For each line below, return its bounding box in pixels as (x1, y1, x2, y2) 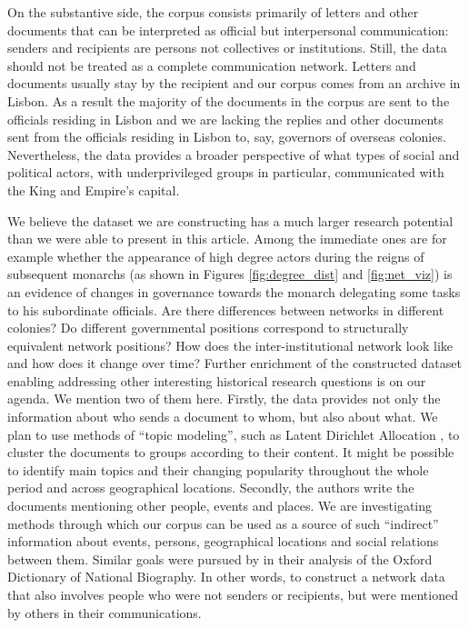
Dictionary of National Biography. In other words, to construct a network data (7, 567, 445, 586)
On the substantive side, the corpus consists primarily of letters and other (7, 3, 419, 21)
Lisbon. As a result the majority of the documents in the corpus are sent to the (7, 91, 450, 110)
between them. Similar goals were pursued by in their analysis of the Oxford (7, 549, 433, 568)
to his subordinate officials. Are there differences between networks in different (7, 300, 444, 319)
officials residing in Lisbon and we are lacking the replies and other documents (7, 109, 444, 128)
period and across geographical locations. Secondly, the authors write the (7, 478, 414, 497)
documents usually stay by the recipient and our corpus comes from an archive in (7, 74, 461, 93)
